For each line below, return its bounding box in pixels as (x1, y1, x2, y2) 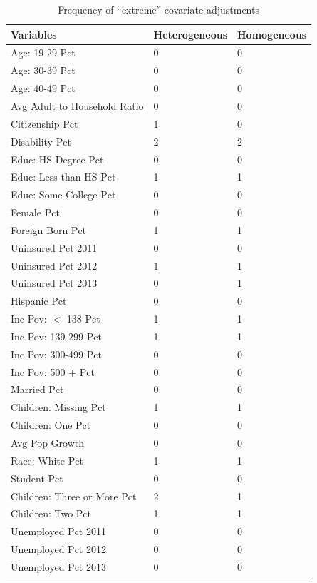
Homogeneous (237, 26, 307, 41)
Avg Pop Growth (11, 435, 85, 450)
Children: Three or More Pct (11, 488, 137, 503)
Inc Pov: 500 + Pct (11, 364, 95, 379)
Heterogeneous (153, 26, 227, 41)
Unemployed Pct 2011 (11, 524, 106, 539)
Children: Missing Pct (11, 400, 106, 415)
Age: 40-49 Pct (11, 81, 76, 96)
